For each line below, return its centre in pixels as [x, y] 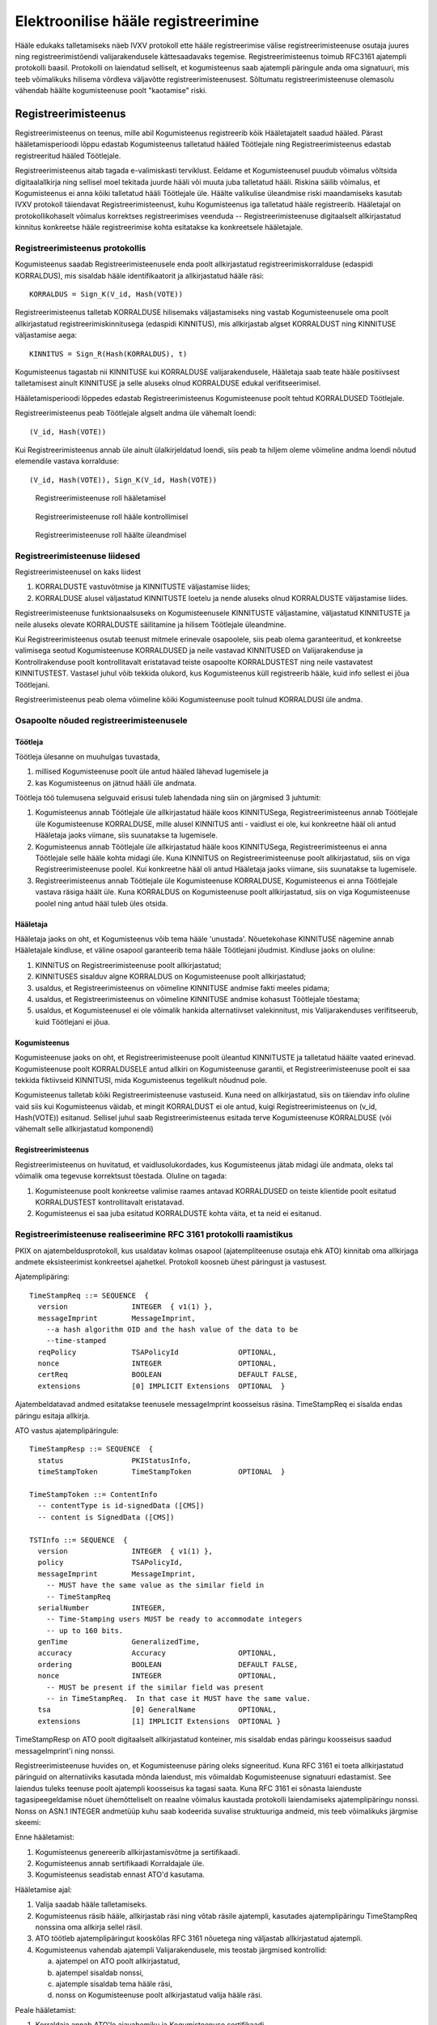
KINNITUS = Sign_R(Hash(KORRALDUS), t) [108, 354]
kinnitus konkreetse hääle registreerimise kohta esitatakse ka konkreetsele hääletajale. [159, 228]
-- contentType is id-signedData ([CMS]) [121, 1506]
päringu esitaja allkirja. [53, 1415]
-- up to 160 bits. [85, 1631]
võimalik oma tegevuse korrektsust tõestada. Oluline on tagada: [121, 1176]
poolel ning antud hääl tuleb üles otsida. [102, 903]
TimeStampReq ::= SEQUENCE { [89, 1295]
